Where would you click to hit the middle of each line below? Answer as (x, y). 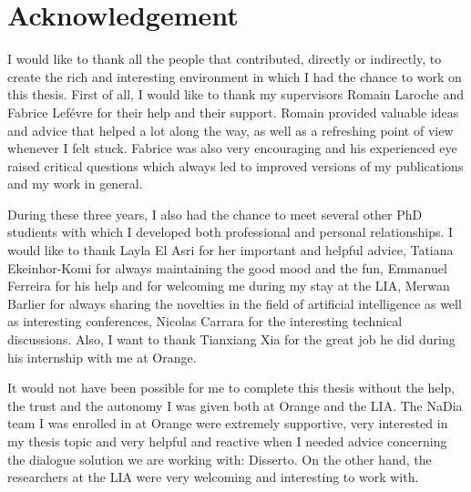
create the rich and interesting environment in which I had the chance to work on (235, 76)
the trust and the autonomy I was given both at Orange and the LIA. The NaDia (235, 405)
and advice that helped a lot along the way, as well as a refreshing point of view (230, 130)
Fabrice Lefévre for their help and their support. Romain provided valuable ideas (233, 112)
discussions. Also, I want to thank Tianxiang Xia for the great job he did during (231, 339)
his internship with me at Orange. (102, 357)
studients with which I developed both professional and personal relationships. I (230, 232)
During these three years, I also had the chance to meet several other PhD (215, 214)
